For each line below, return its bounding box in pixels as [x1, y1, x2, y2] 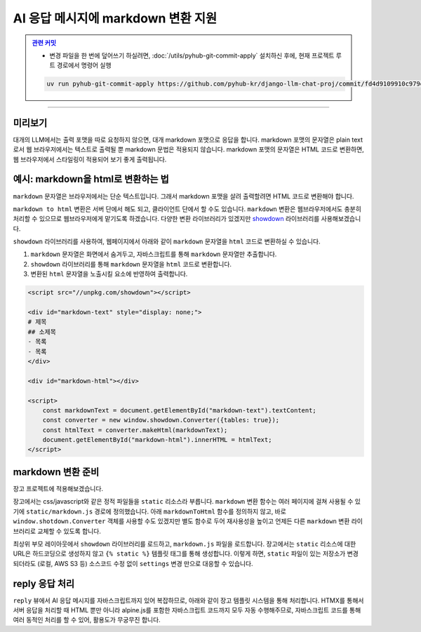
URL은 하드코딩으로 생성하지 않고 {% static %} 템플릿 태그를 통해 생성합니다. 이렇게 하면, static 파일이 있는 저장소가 [13, 549, 346, 558]
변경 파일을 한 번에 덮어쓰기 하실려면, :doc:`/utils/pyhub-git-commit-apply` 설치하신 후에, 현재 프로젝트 [49, 51, 335, 60]
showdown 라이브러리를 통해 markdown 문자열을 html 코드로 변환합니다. [30, 260, 232, 268]
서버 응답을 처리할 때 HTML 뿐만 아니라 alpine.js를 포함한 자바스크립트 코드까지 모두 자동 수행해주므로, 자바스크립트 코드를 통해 [13, 606, 361, 614]
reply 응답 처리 [13, 577, 75, 589]
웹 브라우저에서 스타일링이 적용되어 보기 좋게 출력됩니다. [13, 155, 167, 163]
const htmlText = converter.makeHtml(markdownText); [42, 426, 228, 434]
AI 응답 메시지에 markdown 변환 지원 [13, 11, 218, 26]
